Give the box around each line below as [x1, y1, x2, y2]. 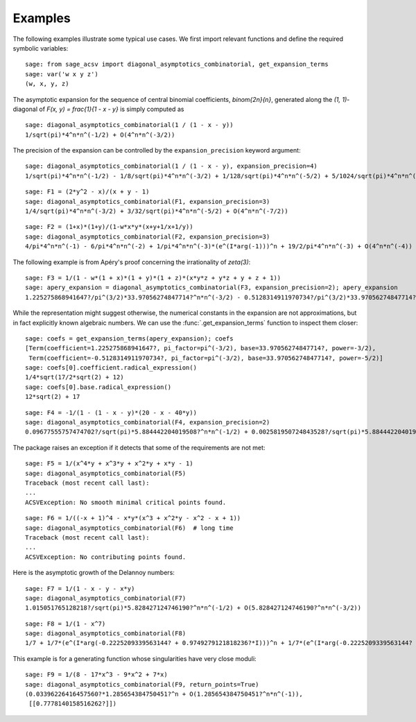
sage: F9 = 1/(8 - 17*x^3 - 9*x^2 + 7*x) [25, 671, 168, 679]
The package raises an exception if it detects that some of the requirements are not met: [12, 443, 266, 452]
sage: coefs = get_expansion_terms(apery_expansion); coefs [25, 334, 234, 343]
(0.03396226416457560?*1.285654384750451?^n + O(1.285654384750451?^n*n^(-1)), [25, 690, 303, 698]
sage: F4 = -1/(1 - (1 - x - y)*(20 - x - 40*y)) [25, 409, 198, 416]
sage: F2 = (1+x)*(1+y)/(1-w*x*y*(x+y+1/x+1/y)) [25, 223, 193, 231]
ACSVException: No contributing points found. [25, 553, 187, 561]
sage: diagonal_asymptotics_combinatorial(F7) [25, 594, 187, 602]
